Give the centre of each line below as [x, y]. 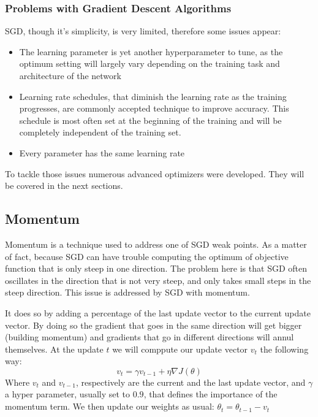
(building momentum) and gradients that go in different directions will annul [150, 337]
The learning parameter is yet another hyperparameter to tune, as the [151, 51]
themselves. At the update [54, 349]
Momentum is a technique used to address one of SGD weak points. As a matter [156, 244]
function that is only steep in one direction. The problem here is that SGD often [156, 268]
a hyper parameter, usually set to [68, 394]
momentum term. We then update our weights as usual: [110, 406]
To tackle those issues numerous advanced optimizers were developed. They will [155, 173]
